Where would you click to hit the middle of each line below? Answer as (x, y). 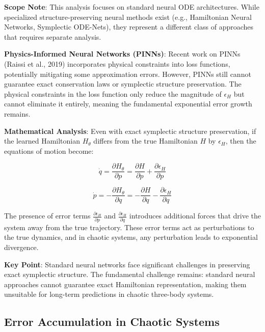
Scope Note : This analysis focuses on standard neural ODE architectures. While (132, 7)
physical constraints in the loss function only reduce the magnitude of (113, 93)
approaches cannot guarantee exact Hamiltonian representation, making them (125, 284)
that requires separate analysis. (53, 36)
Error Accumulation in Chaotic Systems (112, 322)
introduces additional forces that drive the (195, 216)
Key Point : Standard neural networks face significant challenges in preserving (127, 264)
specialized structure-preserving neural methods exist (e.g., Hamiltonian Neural (128, 17)
